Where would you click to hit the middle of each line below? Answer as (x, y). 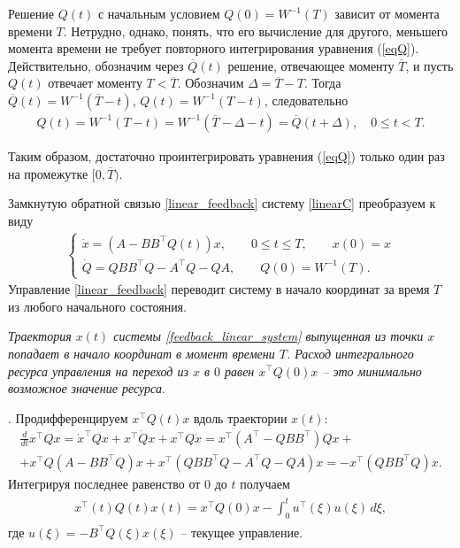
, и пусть (429, 65)
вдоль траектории (240, 417)
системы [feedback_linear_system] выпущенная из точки (268, 336)
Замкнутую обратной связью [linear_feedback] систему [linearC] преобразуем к (222, 203)
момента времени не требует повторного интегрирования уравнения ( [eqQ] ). (214, 48)
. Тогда (323, 83)
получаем (265, 483)
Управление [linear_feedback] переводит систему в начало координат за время (219, 289)
